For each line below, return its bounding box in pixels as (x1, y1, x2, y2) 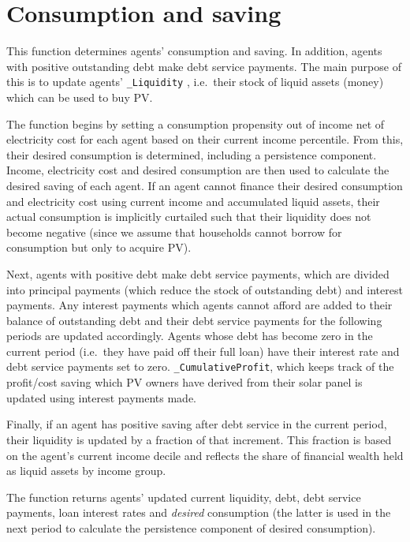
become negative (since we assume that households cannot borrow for (6, 223, 342, 240)
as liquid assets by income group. (6, 462, 166, 479)
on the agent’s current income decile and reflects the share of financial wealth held (6, 447, 404, 463)
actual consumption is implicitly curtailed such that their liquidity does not (6, 208, 371, 225)
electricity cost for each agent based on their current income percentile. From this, (6, 131, 404, 148)
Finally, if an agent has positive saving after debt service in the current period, (6, 416, 387, 432)
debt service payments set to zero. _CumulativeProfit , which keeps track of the (6, 358, 394, 375)
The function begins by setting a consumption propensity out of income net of (6, 115, 385, 132)
